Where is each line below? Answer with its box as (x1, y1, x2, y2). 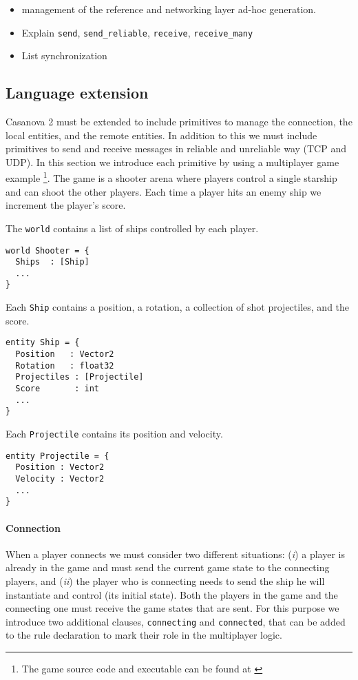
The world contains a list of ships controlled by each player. (6, 220, 259, 235)
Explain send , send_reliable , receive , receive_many (21, 25, 253, 39)
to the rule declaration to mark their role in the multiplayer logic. (6, 628, 282, 642)
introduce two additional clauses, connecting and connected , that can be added (6, 614, 346, 628)
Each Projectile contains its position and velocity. (6, 426, 223, 440)
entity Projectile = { (6, 451, 109, 461)
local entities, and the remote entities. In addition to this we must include (6, 127, 317, 142)
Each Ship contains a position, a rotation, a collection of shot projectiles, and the (6, 300, 350, 314)
